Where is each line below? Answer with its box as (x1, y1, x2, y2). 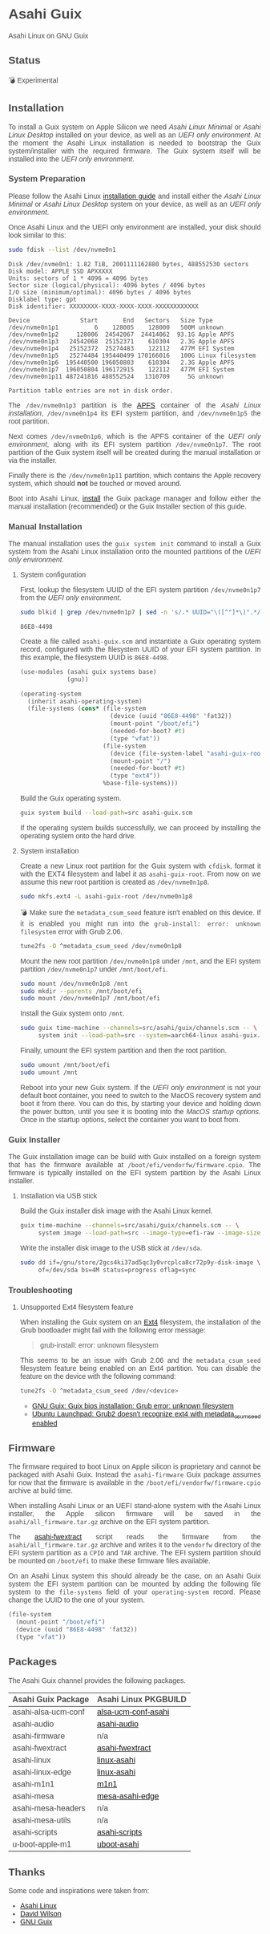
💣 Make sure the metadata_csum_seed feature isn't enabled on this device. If (19, 908, 261, 917)
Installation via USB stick (19, 1191, 98, 1201)
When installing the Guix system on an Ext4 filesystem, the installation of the (19, 1317, 261, 1327)
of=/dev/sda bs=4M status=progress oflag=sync (38, 1266, 196, 1274)
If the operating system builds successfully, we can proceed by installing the (19, 823, 261, 832)
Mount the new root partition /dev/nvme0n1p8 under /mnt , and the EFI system (19, 956, 262, 966)
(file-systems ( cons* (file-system (27, 704, 147, 713)
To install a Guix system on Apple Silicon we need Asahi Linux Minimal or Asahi (8, 122, 261, 132)
